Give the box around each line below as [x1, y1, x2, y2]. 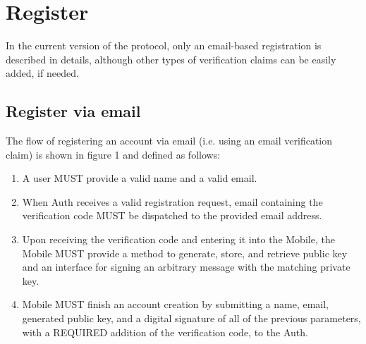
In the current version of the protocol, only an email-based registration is [6, 38, 322, 53]
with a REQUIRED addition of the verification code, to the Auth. [22, 324, 308, 339]
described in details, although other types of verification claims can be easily [6, 51, 336, 66]
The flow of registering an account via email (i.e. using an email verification [6, 133, 333, 148]
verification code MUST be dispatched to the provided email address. [22, 208, 322, 223]
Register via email [6, 100, 141, 122]
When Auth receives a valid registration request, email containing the [22, 194, 323, 209]
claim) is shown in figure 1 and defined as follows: [6, 147, 221, 161]
